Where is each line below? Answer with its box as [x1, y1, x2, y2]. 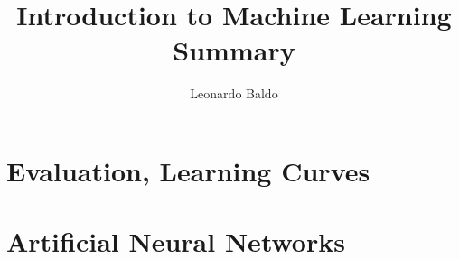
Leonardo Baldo [190, 84, 278, 103]
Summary [173, 32, 295, 69]
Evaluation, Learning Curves [6, 152, 370, 189]
